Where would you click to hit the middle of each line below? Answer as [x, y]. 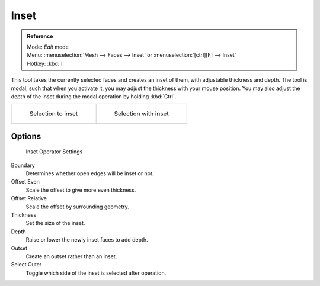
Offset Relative [29, 198]
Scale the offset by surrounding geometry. [78, 207]
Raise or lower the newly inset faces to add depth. [87, 240]
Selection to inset [54, 114]
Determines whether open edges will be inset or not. [90, 173]
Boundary [23, 165]
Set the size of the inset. [55, 223]
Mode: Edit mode [48, 47]
